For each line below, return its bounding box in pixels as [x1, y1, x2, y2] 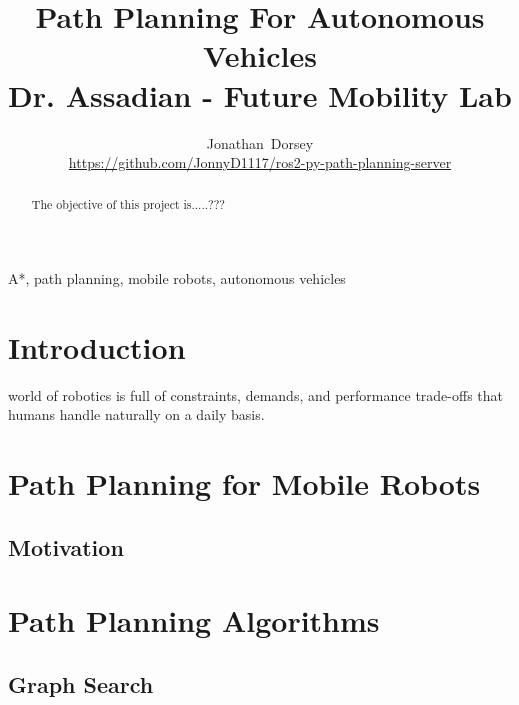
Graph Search [8, 668, 154, 699]
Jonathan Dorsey [206, 132, 314, 153]
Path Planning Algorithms [8, 600, 380, 641]
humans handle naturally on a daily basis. [8, 404, 265, 425]
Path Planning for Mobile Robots [8, 463, 481, 504]
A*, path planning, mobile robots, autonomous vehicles [8, 268, 346, 289]
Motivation [8, 531, 124, 562]
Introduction [8, 326, 186, 367]
